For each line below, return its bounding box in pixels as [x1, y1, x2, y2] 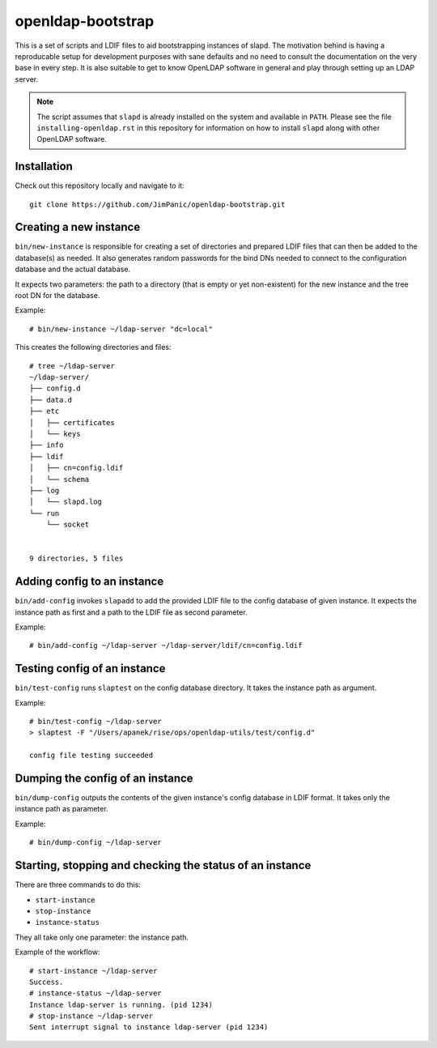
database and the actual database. [15, 264, 131, 275]
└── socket [45, 520, 90, 530]
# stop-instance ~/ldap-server [29, 1012, 154, 1020]
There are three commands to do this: [15, 880, 142, 890]
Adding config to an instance [15, 575, 164, 589]
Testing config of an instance [15, 662, 166, 675]
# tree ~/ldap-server [29, 361, 115, 370]
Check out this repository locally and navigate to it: [15, 181, 185, 190]
